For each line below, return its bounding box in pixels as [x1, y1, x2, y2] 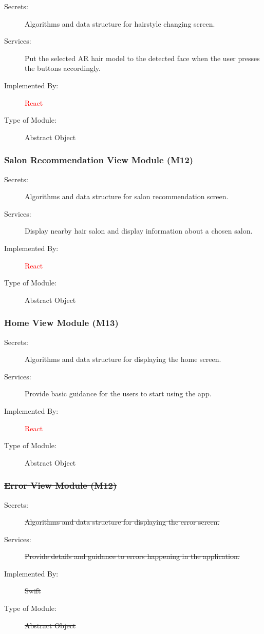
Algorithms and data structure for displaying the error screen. [25, 516, 220, 527]
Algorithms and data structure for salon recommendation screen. [25, 191, 229, 202]
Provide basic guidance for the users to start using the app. [25, 388, 212, 399]
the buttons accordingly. [25, 63, 101, 73]
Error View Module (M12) [4, 479, 117, 492]
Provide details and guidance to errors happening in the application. [25, 551, 240, 562]
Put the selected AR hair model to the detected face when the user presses [25, 52, 260, 63]
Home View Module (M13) [4, 316, 119, 329]
